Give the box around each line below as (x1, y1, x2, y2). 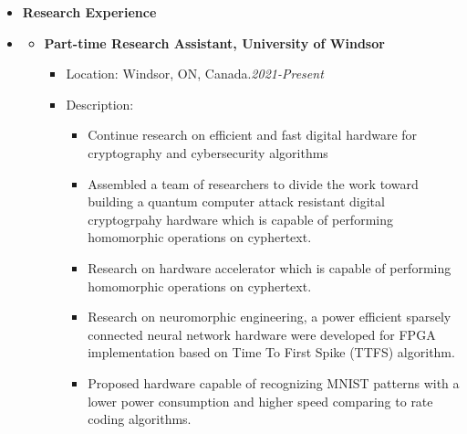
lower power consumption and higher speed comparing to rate (88, 391, 433, 410)
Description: (66, 94, 134, 113)
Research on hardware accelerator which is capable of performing (88, 258, 451, 277)
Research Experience (22, 3, 157, 21)
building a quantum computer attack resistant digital (88, 192, 385, 211)
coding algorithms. (88, 409, 192, 429)
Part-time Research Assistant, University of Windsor (44, 33, 385, 52)
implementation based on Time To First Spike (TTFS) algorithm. (88, 343, 455, 362)
